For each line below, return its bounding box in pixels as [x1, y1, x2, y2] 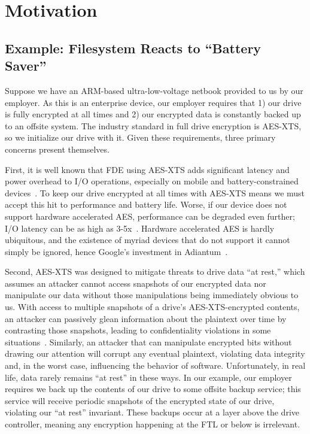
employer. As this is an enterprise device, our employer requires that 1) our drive [5, 96, 302, 108]
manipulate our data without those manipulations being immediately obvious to [5, 289, 299, 301]
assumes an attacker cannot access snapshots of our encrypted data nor [5, 277, 266, 289]
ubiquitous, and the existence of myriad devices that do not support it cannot [5, 233, 290, 246]
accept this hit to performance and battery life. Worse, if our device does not [5, 198, 287, 211]
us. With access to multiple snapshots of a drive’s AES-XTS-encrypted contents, [5, 301, 300, 313]
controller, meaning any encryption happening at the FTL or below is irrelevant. [5, 418, 300, 430]
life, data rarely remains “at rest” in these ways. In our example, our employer [5, 371, 292, 383]
